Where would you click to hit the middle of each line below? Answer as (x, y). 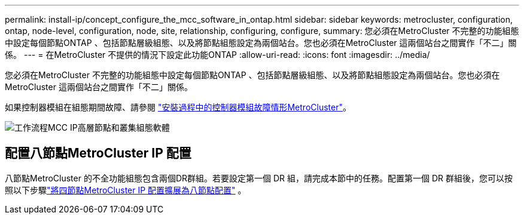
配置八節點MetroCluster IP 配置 (98, 153)
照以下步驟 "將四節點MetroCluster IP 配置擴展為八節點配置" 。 (126, 190)
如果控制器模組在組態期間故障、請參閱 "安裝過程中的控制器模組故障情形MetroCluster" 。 (178, 107)
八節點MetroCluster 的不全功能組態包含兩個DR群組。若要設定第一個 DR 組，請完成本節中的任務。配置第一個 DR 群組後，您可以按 (259, 178)
